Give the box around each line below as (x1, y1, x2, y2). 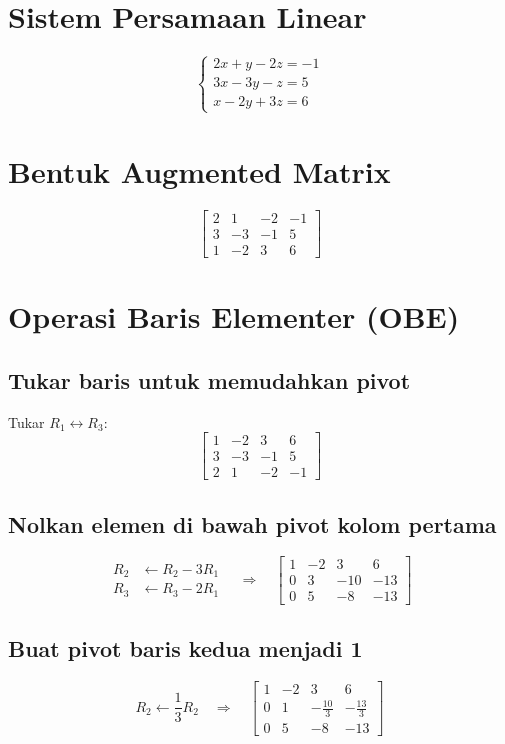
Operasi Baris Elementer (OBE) (8, 296, 460, 337)
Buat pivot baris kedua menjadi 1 (8, 632, 363, 663)
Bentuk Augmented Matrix (8, 150, 391, 191)
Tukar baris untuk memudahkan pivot (8, 364, 411, 395)
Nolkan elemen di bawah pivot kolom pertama (8, 508, 497, 539)
